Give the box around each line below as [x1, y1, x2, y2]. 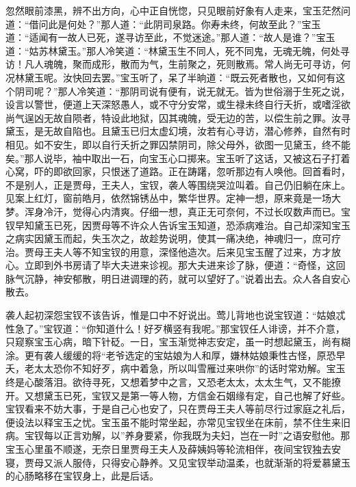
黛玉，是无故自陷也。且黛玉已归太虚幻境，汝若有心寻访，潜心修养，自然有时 [5, 124, 351, 138]
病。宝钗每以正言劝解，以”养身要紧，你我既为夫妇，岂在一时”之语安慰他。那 [5, 428, 351, 443]
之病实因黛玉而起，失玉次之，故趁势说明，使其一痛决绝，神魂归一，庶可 [5, 231, 331, 246]
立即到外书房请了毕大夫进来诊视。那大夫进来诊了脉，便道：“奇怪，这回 [24, 258, 346, 272]
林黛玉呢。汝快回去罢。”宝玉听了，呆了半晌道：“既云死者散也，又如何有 [14, 70, 336, 84]
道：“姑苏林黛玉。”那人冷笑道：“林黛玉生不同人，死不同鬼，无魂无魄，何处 [5, 43, 340, 57]
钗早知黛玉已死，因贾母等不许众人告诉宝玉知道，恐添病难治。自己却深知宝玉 [5, 218, 351, 232]
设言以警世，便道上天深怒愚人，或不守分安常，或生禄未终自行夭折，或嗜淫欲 [5, 97, 351, 111]
